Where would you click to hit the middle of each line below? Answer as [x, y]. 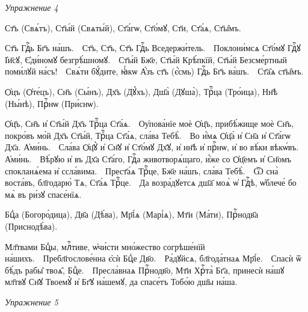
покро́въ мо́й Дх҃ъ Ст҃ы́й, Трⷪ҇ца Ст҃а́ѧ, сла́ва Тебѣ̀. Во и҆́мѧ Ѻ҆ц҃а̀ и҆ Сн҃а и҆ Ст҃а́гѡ [148, 135]
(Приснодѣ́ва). [31, 226]
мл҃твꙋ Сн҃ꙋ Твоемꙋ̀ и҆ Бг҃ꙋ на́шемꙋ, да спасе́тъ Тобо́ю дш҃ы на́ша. [121, 282]
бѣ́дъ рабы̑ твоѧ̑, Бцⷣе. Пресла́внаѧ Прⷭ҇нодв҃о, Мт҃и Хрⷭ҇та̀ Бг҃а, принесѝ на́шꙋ [145, 270]
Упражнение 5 [32, 301]
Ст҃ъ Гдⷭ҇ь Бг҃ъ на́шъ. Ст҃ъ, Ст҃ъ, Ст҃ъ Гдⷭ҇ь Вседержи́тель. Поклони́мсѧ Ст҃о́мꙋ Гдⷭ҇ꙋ [153, 48]
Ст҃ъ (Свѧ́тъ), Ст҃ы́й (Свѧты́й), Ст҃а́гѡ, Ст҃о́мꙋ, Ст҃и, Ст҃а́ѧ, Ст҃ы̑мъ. [123, 27]
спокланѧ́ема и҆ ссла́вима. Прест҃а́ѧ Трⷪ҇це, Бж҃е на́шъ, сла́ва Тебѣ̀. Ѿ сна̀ [142, 170]
